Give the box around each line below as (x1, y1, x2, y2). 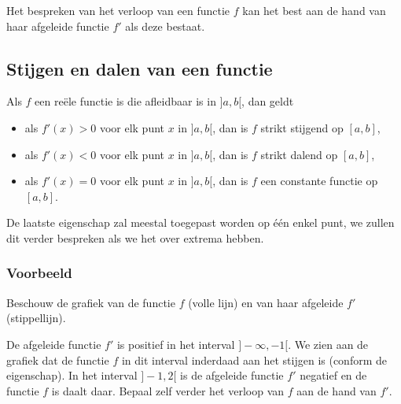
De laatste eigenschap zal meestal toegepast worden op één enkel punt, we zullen (6, 214, 395, 231)
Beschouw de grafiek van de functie (6, 294, 175, 310)
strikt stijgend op (260, 119, 344, 135)
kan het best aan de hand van (242, 2, 386, 18)
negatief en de (300, 367, 367, 384)
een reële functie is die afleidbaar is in (35, 93, 216, 109)
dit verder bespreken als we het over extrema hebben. (6, 229, 264, 246)
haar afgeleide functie (6, 17, 109, 34)
